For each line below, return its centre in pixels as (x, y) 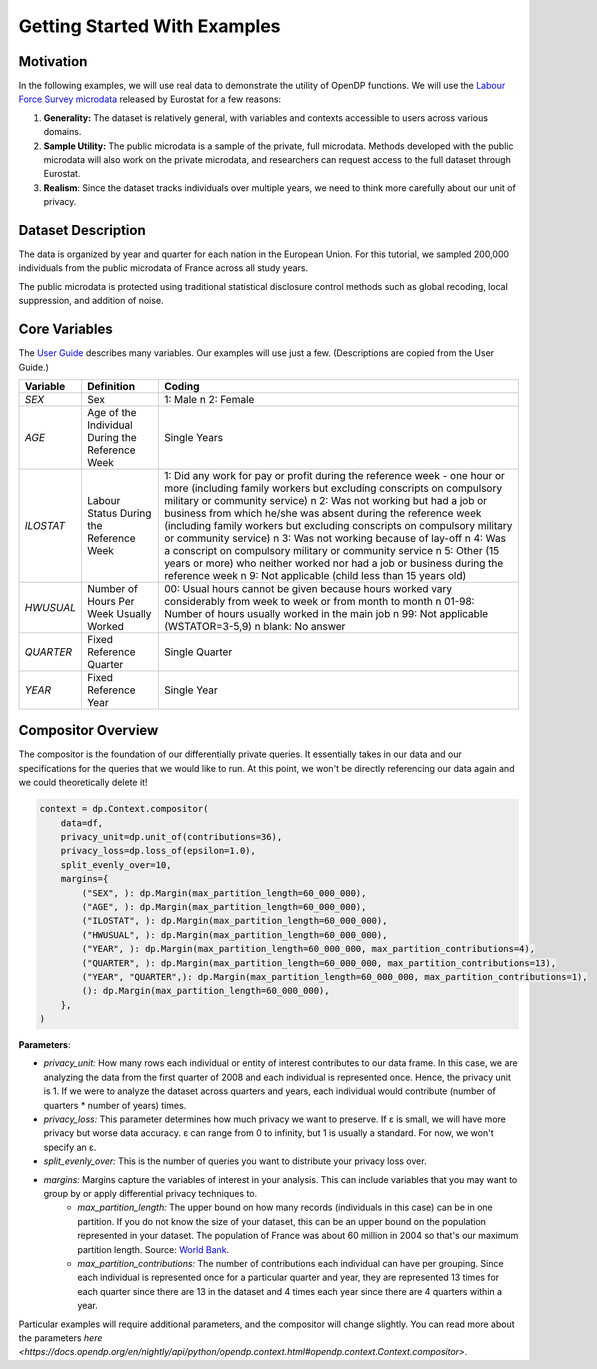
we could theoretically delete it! (83, 782)
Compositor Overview (88, 730)
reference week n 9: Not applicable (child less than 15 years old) (315, 575)
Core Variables (66, 329)
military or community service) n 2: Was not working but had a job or (325, 500)
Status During (119, 513)
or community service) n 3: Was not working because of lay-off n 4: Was (335, 538)
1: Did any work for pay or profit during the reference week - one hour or (334, 475)
